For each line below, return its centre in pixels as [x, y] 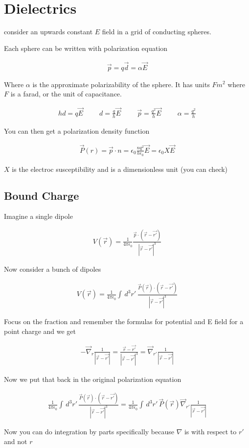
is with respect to [210, 432]
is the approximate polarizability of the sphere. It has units [121, 84]
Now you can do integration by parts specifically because [89, 432]
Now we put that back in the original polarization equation [93, 379]
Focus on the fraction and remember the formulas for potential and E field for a [124, 321]
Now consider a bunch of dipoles [53, 269]
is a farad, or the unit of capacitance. [66, 94]
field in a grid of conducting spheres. [157, 32]
